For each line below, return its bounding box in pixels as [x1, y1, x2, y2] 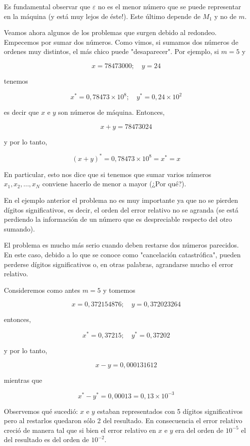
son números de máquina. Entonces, [58, 107, 165, 117]
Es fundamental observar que [4, 1, 90, 11]
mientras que [4, 375, 42, 385]
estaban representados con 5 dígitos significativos [97, 406, 243, 416]
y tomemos [103, 285, 135, 295]
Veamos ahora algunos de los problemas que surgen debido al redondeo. [4, 27, 217, 37]
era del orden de [175, 425, 223, 435]
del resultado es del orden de [4, 434, 89, 445]
